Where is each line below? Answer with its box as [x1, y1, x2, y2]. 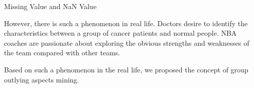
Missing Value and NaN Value [4, 1, 97, 11]
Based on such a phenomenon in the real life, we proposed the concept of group [4, 64, 248, 74]
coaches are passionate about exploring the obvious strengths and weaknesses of [4, 37, 249, 48]
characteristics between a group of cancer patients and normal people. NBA [4, 28, 237, 38]
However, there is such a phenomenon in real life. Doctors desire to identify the [4, 18, 248, 28]
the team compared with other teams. [4, 47, 120, 58]
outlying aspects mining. [4, 74, 79, 84]
